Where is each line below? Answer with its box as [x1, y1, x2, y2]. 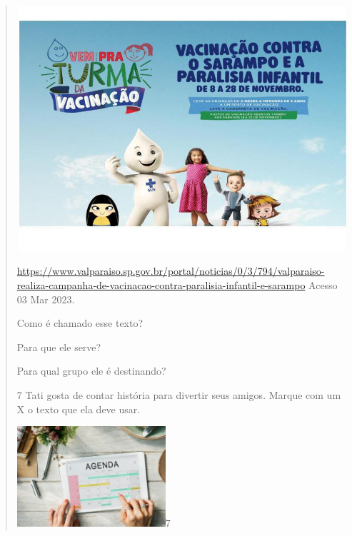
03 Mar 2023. [16, 291, 75, 306]
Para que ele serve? [16, 339, 101, 354]
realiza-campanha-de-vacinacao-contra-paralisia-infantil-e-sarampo [16, 277, 306, 292]
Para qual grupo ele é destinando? [16, 363, 166, 378]
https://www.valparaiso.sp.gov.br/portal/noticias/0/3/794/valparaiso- [16, 263, 325, 278]
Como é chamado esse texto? [16, 315, 144, 330]
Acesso [308, 277, 338, 292]
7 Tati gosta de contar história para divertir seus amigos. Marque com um [16, 387, 341, 402]
